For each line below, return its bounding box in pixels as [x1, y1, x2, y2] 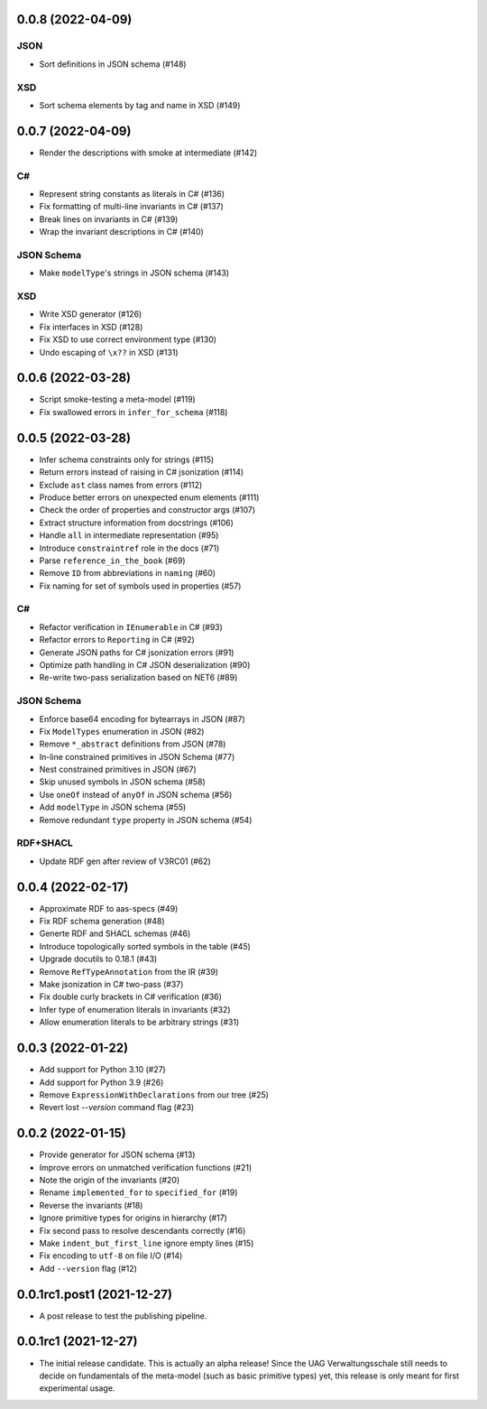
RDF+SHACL [16, 837, 74, 849]
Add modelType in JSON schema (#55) [39, 802, 187, 812]
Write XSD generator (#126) [39, 309, 142, 320]
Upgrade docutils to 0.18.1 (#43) [39, 953, 158, 965]
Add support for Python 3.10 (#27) [39, 1064, 166, 1075]
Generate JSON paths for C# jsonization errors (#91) [39, 646, 234, 658]
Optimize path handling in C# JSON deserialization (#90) [39, 660, 251, 670]
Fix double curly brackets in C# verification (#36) [39, 991, 223, 1002]
